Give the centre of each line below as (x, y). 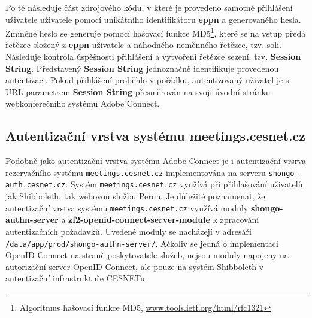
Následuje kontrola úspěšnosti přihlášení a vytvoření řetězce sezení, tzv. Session (153, 57)
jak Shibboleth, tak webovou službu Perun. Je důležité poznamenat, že (135, 196)
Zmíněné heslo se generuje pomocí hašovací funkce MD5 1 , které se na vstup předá (156, 32)
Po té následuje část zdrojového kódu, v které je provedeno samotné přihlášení (149, 7)
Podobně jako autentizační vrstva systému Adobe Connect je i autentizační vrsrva (156, 161)
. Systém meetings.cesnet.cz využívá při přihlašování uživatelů (184, 184)
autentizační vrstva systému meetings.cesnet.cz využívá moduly (127, 208)
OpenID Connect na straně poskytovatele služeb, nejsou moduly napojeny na (147, 255)
